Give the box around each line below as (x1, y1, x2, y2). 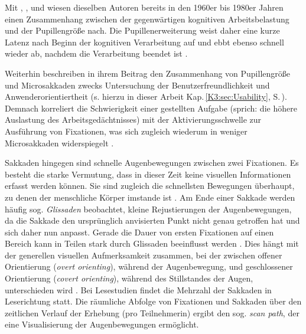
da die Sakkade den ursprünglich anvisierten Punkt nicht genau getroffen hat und (5, 214, 300, 227)
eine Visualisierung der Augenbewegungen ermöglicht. (5, 318, 199, 330)
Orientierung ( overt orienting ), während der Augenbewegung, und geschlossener (5, 260, 293, 273)
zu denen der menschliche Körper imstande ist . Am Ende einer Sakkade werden (5, 191, 295, 203)
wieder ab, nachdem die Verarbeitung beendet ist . (5, 47, 188, 60)
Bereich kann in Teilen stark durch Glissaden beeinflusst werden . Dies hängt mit (5, 237, 299, 250)
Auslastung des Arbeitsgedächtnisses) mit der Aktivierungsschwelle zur (5, 113, 262, 126)
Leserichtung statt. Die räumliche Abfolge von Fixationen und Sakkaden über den (5, 295, 302, 307)
